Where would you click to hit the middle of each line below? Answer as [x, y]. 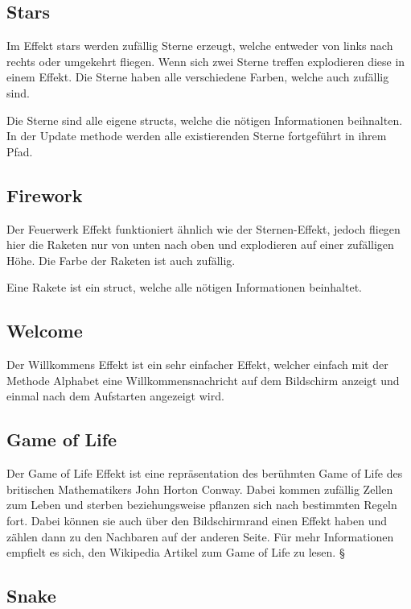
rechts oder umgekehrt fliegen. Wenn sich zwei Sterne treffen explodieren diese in [206, 61]
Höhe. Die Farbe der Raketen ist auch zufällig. [121, 260]
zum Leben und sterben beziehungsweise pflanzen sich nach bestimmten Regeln [202, 505]
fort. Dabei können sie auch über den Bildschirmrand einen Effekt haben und [197, 520]
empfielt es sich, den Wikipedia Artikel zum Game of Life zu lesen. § [176, 552]
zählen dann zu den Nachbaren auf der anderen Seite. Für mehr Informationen [200, 536]
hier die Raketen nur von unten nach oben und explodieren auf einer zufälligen [200, 244]
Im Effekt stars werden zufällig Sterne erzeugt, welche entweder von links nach [200, 46]
